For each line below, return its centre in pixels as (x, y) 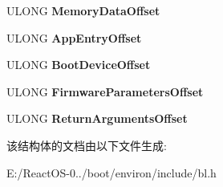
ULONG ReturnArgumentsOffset (97, 118)
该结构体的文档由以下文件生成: (87, 145)
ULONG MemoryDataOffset (83, 10)
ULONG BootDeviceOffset (79, 65)
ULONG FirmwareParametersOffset (105, 91)
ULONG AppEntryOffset (74, 37)
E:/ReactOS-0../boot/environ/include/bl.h (111, 172)
